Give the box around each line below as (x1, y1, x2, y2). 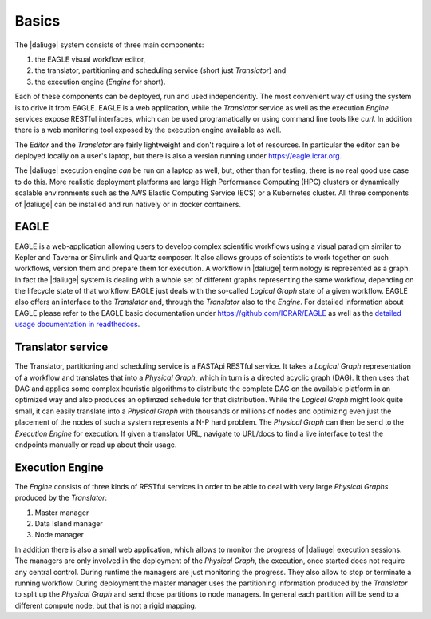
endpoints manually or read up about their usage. (14, 440, 177, 449)
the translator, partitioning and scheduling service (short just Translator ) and (34, 66, 287, 75)
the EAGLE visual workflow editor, (34, 54, 146, 64)
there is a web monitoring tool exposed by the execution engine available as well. (14, 125, 282, 135)
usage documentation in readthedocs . (14, 320, 140, 329)
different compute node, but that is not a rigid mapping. (14, 601, 197, 610)
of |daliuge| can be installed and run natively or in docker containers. (14, 199, 242, 209)
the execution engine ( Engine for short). (34, 77, 166, 86)
